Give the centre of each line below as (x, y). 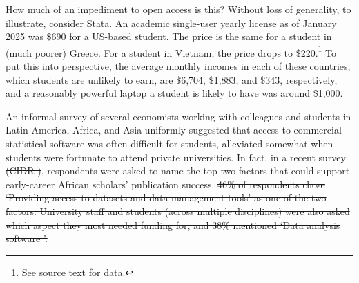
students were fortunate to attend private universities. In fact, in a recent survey (176, 157)
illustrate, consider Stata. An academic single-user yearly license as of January (171, 22)
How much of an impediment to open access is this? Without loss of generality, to (178, 9)
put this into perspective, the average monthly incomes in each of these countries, (178, 66)
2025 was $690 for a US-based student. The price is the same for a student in (169, 36)
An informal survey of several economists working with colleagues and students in (178, 116)
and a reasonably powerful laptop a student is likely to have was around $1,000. (174, 93)
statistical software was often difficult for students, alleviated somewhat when (169, 143)
